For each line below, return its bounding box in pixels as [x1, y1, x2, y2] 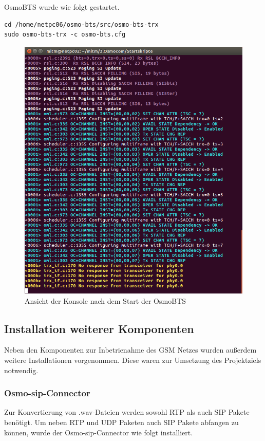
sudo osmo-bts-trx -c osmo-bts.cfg [4, 31, 126, 39]
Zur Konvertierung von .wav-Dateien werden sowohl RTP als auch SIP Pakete [4, 407, 250, 417]
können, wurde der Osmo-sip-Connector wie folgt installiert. [4, 427, 193, 437]
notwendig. [4, 364, 39, 375]
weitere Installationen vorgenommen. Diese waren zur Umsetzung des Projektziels [4, 354, 261, 365]
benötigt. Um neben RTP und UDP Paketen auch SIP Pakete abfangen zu [4, 416, 239, 427]
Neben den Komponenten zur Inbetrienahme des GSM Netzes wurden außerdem [4, 344, 257, 355]
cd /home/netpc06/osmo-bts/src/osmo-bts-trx [4, 21, 159, 28]
